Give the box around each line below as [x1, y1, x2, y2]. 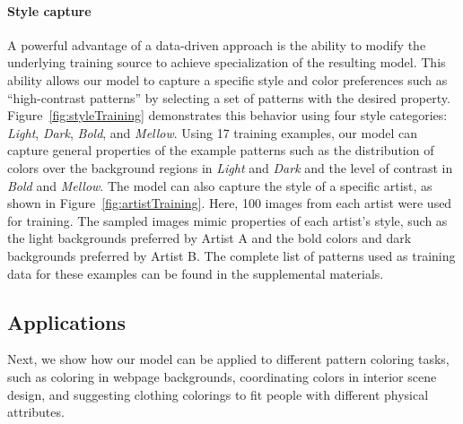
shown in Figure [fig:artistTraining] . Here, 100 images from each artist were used [7, 194, 452, 212]
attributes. [7, 402, 65, 421]
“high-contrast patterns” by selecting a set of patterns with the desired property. [7, 88, 450, 107]
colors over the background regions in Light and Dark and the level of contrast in [7, 158, 453, 177]
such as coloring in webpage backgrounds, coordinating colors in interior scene [7, 367, 437, 385]
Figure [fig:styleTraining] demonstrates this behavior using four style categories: [7, 106, 448, 125]
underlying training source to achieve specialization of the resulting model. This [7, 53, 446, 72]
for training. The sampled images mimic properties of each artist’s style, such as [7, 211, 448, 229]
